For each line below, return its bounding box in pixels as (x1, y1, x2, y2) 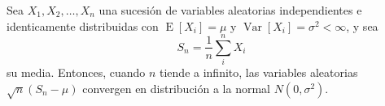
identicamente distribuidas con (7, 17, 159, 34)
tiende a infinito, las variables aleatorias (160, 64, 358, 81)
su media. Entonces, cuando (7, 64, 146, 81)
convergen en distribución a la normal (82, 79, 270, 96)
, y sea (346, 17, 378, 34)
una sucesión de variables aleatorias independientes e (98, 2, 362, 18)
